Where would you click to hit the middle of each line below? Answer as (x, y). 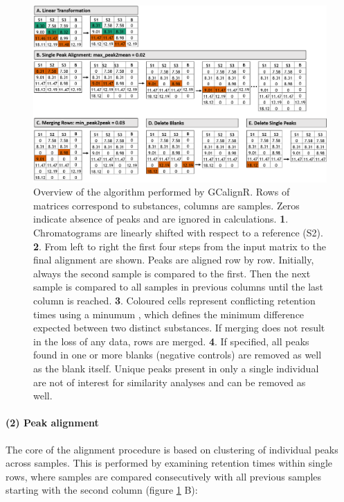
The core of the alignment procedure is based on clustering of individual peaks (172, 449)
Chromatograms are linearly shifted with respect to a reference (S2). (178, 233)
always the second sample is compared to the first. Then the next (172, 273)
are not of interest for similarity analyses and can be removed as (170, 382)
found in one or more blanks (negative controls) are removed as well (178, 355)
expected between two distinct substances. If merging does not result (179, 328)
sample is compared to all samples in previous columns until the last (179, 287)
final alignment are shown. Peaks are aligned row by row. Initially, (174, 260)
